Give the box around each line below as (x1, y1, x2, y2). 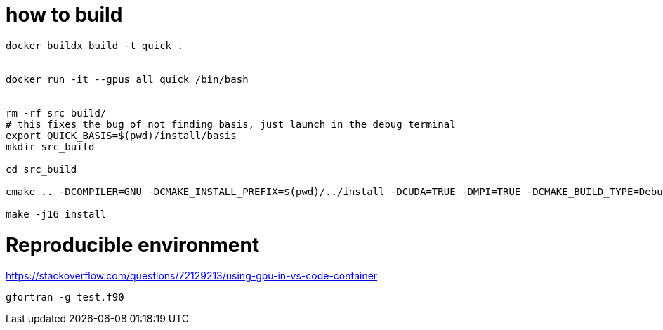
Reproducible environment (6, 232, 260, 257)
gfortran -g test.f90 (6, 291, 124, 303)
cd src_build (6, 163, 77, 175)
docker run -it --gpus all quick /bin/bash (6, 73, 249, 85)
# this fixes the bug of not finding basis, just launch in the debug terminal (6, 118, 456, 130)
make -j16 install (6, 208, 107, 220)
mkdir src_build (6, 140, 95, 152)
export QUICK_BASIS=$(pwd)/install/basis (6, 129, 237, 141)
